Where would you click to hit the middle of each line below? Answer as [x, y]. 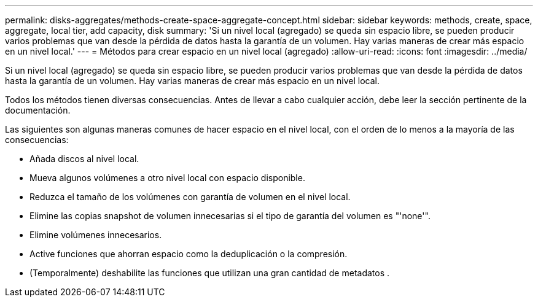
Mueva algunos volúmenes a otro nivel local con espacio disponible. [167, 178]
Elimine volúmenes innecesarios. [96, 235]
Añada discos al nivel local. [84, 159]
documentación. [38, 110]
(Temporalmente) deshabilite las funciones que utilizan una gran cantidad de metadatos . [210, 273]
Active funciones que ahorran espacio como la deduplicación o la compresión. [189, 254]
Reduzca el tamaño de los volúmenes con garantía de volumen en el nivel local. [190, 197]
